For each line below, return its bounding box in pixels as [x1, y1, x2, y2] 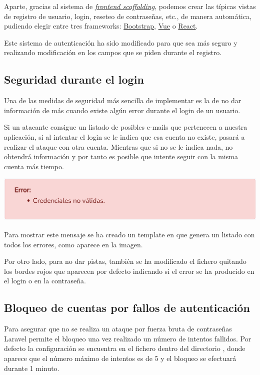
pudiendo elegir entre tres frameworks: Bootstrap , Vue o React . [4, 21, 198, 31]
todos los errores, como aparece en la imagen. [4, 239, 143, 249]
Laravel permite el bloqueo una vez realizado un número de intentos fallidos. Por [4, 333, 251, 343]
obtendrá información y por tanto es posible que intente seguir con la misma [4, 151, 238, 162]
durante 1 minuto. [4, 362, 59, 373]
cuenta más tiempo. [4, 161, 64, 171]
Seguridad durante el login [4, 72, 144, 87]
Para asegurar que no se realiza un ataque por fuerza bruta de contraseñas [4, 323, 232, 334]
